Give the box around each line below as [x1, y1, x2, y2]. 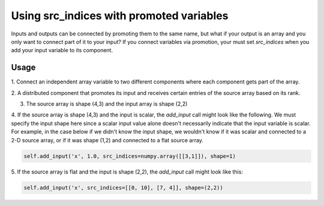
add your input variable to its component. [11, 47, 113, 54]
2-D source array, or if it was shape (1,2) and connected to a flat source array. [11, 136, 204, 144]
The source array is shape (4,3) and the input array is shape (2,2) [26, 100, 188, 108]
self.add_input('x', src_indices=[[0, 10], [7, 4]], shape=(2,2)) [23, 184, 223, 191]
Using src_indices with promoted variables [11, 9, 229, 22]
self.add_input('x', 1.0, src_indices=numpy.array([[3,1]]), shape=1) [23, 153, 236, 159]
